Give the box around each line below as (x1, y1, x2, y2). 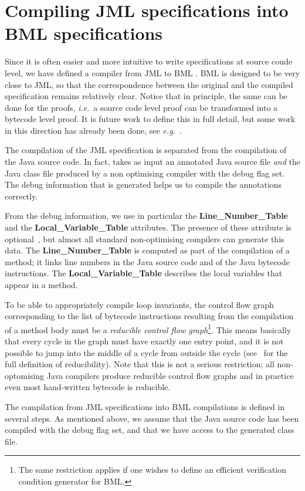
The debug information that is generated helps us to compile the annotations (5, 178, 282, 191)
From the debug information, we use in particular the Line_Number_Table (5, 209, 288, 222)
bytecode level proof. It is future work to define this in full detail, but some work (5, 113, 296, 125)
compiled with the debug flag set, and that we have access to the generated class (5, 424, 294, 436)
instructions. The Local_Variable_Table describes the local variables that (5, 267, 283, 279)
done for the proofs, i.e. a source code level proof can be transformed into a (5, 101, 278, 113)
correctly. (5, 189, 38, 202)
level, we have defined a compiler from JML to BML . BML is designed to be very (5, 66, 300, 79)
